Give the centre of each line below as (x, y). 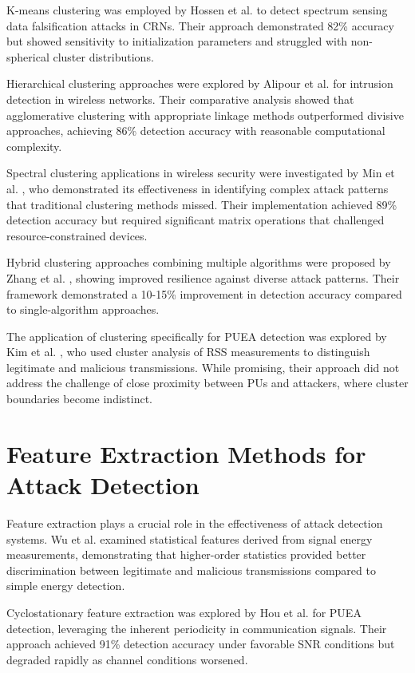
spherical (28, 56)
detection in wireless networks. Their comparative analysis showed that (180, 99)
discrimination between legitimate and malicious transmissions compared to (191, 570)
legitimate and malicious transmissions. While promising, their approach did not (203, 367)
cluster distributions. (103, 56)
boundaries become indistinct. (79, 399)
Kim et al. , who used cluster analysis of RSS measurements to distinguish (188, 352)
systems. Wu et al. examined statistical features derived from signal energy (190, 538)
